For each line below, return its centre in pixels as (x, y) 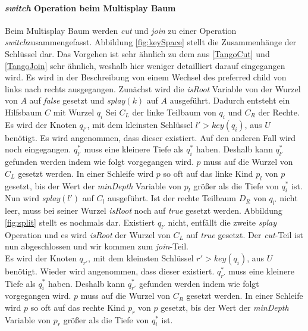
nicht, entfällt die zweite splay (222, 222)
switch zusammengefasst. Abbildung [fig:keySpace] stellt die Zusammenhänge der (151, 42)
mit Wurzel (74, 112)
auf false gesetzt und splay (77, 100)
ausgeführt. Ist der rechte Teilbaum (172, 198)
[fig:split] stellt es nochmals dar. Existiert (80, 222)
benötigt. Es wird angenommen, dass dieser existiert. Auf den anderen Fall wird (150, 137)
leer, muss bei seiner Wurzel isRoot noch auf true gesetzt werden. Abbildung (144, 210)
